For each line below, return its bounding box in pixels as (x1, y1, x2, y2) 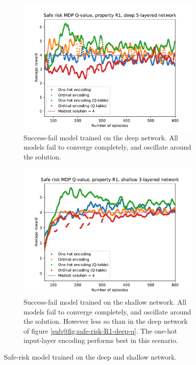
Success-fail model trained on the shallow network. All (24, 296, 187, 307)
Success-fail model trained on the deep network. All (24, 132, 178, 142)
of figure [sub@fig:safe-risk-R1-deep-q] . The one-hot (24, 325, 177, 336)
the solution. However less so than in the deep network (24, 316, 188, 326)
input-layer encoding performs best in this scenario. (24, 335, 178, 345)
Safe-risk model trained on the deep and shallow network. (4, 351, 177, 362)
